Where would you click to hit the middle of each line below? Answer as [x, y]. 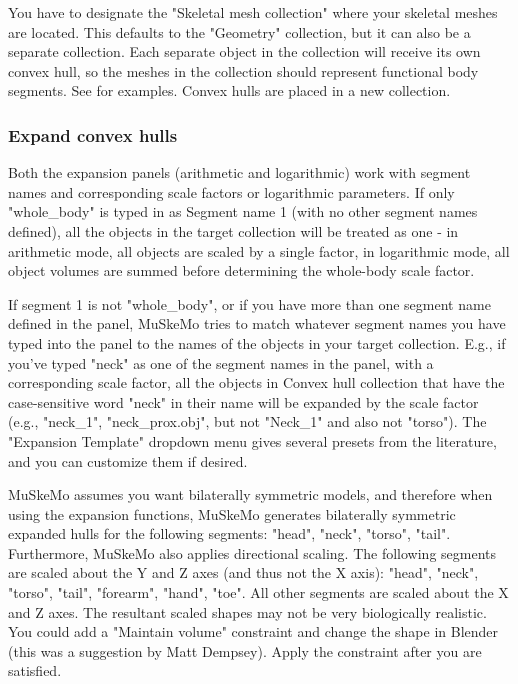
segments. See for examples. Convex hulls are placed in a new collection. [229, 90]
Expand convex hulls [93, 134]
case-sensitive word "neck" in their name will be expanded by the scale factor [243, 401]
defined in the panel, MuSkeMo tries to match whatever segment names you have [257, 323]
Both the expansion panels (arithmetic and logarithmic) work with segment [239, 172]
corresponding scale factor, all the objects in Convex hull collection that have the [256, 382]
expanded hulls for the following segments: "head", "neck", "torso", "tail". [229, 533]
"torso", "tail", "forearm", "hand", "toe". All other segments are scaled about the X [258, 592]
